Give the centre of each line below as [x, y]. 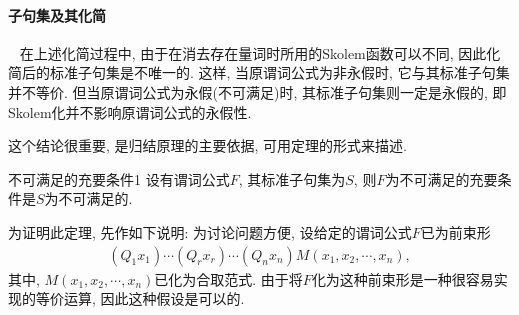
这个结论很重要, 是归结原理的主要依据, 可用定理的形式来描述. [207, 145]
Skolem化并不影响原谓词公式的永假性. [130, 111]
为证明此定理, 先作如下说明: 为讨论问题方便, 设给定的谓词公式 [210, 231]
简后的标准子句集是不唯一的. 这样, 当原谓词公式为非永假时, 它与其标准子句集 [259, 72]
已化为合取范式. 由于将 [228, 278]
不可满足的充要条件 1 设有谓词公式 [119, 178]
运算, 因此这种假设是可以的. [154, 298]
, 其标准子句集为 [292, 178]
